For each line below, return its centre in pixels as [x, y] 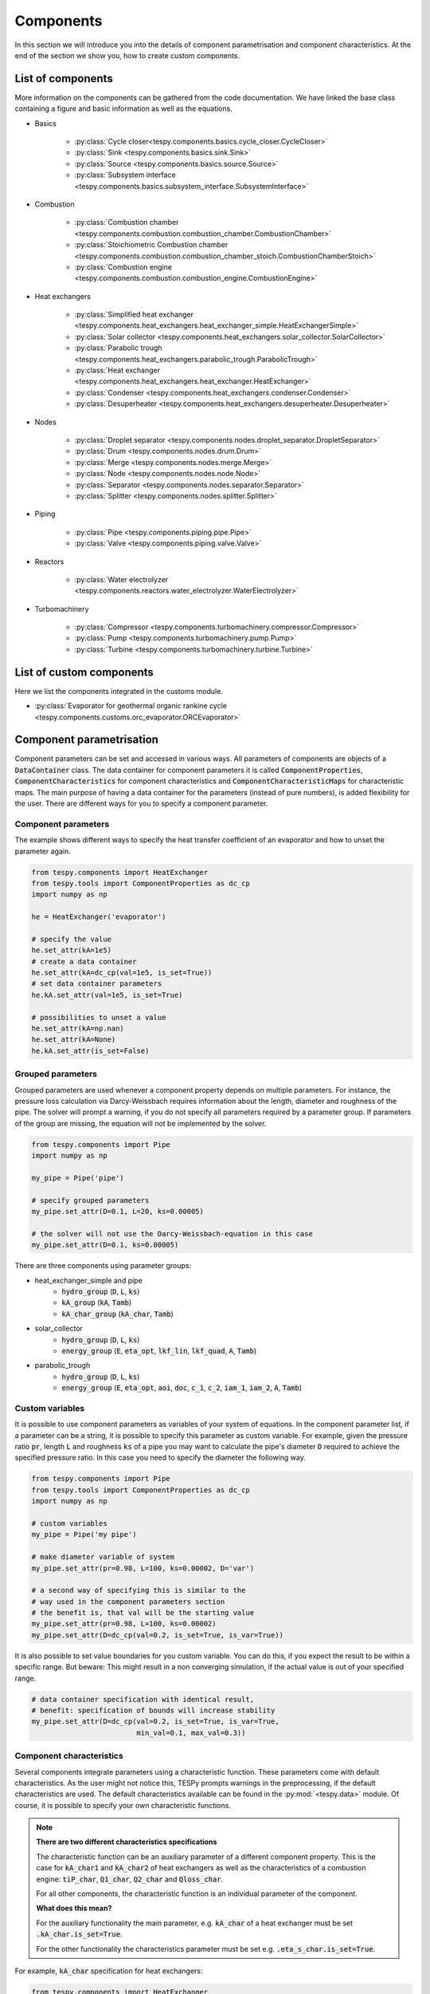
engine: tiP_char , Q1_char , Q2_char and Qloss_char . [130, 1879]
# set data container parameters [97, 984]
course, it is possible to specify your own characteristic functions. [123, 1805]
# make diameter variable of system [103, 1557]
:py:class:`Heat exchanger [117, 370]
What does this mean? [74, 1908]
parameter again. [43, 851]
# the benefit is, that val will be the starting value [143, 1613]
